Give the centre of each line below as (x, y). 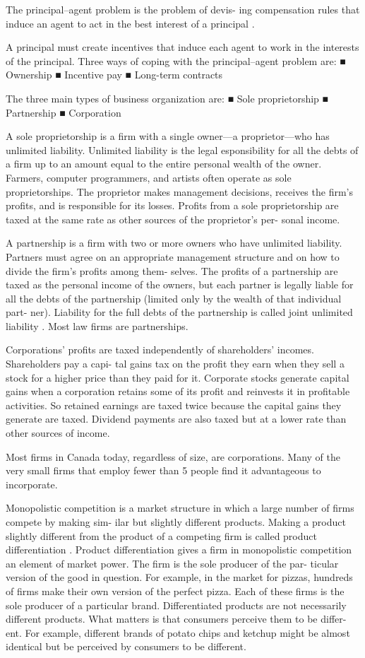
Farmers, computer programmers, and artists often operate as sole (149, 177)
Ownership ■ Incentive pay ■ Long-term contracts (114, 75)
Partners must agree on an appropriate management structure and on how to (173, 256)
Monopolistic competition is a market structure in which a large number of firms (180, 508)
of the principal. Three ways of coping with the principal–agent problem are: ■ (176, 60)
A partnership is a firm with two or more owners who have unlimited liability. (174, 243)
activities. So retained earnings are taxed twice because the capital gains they (174, 405)
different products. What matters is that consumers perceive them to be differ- (176, 619)
